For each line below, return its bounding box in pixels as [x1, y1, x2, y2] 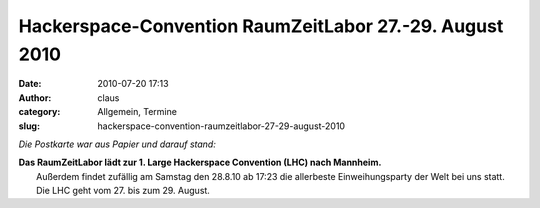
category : [18, 106, 61, 118]
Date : [18, 78, 42, 90]
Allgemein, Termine [97, 106, 177, 118]
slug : [18, 120, 40, 132]
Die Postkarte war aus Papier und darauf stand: [18, 138, 217, 150]
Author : [18, 91, 52, 104]
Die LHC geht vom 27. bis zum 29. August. [36, 185, 210, 197]
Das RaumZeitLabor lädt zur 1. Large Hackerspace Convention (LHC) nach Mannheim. [18, 156, 382, 169]
